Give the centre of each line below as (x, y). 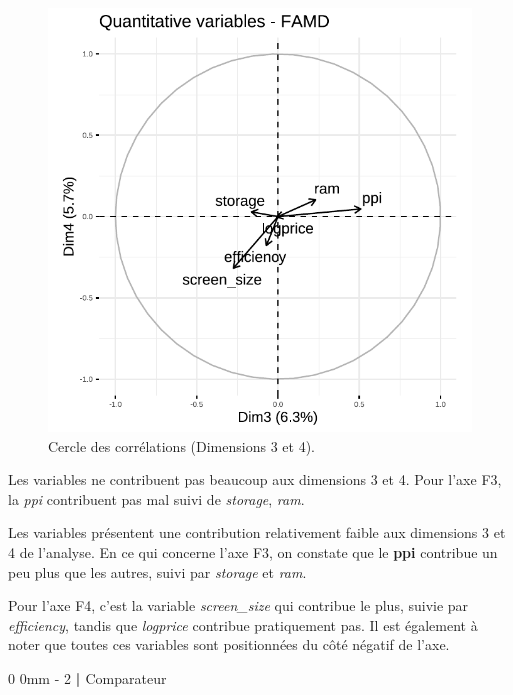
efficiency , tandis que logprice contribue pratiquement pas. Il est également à (243, 624)
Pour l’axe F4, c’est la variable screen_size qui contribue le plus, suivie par (238, 605)
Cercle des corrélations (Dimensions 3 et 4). (181, 445)
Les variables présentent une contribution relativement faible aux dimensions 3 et (257, 532)
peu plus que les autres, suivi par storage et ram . (157, 571)
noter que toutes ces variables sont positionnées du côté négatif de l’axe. (229, 644)
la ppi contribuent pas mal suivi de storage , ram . (156, 498)
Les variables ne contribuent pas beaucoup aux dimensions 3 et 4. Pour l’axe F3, (255, 479)
